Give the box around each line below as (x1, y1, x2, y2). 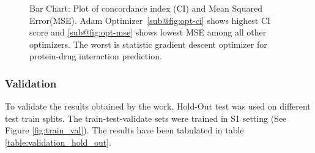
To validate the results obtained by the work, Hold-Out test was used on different (5, 100, 311, 113)
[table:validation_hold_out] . (5, 135, 111, 148)
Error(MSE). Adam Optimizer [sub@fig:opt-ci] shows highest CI (29, 13, 271, 26)
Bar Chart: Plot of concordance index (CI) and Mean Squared (29, 2, 262, 14)
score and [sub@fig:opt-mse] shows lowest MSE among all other (29, 26, 267, 39)
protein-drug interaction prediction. (29, 50, 162, 62)
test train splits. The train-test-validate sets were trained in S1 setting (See (5, 111, 287, 124)
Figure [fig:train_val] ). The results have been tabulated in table (5, 124, 244, 136)
